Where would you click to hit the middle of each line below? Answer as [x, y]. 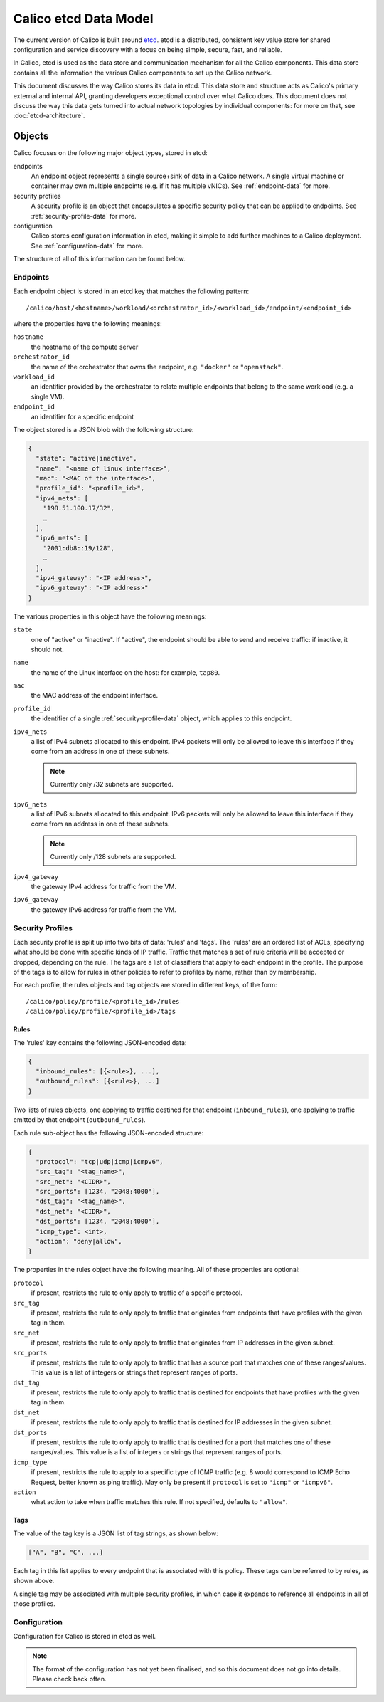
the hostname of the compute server [85, 347]
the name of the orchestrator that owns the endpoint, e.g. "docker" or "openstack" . [157, 367]
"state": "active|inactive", [87, 458]
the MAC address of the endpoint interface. [95, 695]
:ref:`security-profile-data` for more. [84, 216]
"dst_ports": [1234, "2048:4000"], [98, 1222]
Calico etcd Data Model [83, 19]
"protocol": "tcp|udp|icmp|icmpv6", [100, 1161]
